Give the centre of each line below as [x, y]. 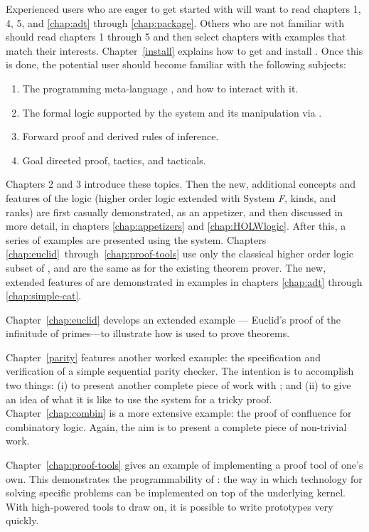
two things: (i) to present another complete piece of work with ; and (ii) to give [178, 385]
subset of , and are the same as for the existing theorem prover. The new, [166, 267]
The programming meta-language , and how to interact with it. [160, 88]
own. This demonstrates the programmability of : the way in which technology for [184, 478]
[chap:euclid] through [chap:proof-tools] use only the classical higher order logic [180, 254]
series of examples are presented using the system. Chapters [136, 239]
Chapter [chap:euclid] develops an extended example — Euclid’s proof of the [173, 319]
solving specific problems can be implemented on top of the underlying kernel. [176, 493]
